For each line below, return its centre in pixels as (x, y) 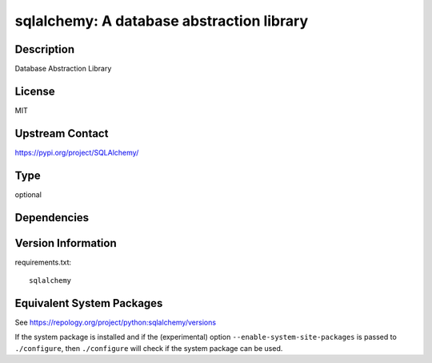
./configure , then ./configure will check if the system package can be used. (149, 348)
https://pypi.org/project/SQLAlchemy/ (77, 152)
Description (45, 49)
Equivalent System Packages (89, 303)
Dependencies (52, 218)
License (35, 91)
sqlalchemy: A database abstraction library (161, 21)
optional (28, 194)
